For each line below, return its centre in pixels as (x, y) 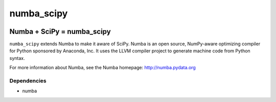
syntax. (17, 58)
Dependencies (28, 81)
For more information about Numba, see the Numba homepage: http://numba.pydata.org (103, 68)
